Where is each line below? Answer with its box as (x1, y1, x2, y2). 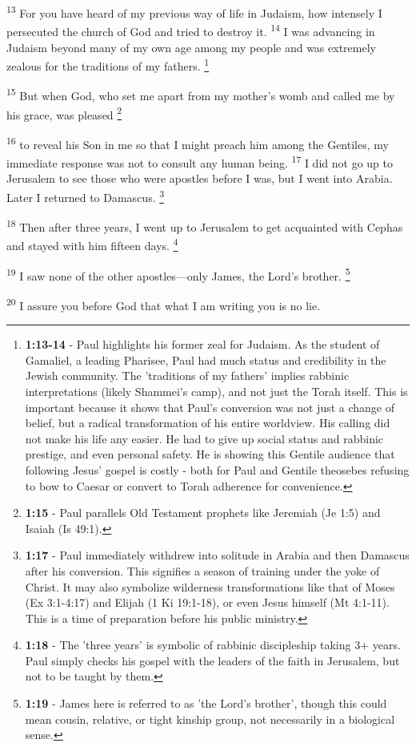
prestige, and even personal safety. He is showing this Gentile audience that (25, 446, 395, 462)
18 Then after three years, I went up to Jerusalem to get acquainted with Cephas (6, 216, 403, 235)
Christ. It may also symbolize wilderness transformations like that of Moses (25, 578, 395, 595)
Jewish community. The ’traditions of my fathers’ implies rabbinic (25, 367, 350, 384)
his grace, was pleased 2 (6, 103, 122, 123)
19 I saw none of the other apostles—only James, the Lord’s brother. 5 (6, 264, 350, 284)
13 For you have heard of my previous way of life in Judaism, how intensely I (6, 2, 382, 21)
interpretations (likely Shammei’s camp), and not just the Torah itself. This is (25, 382, 408, 399)
